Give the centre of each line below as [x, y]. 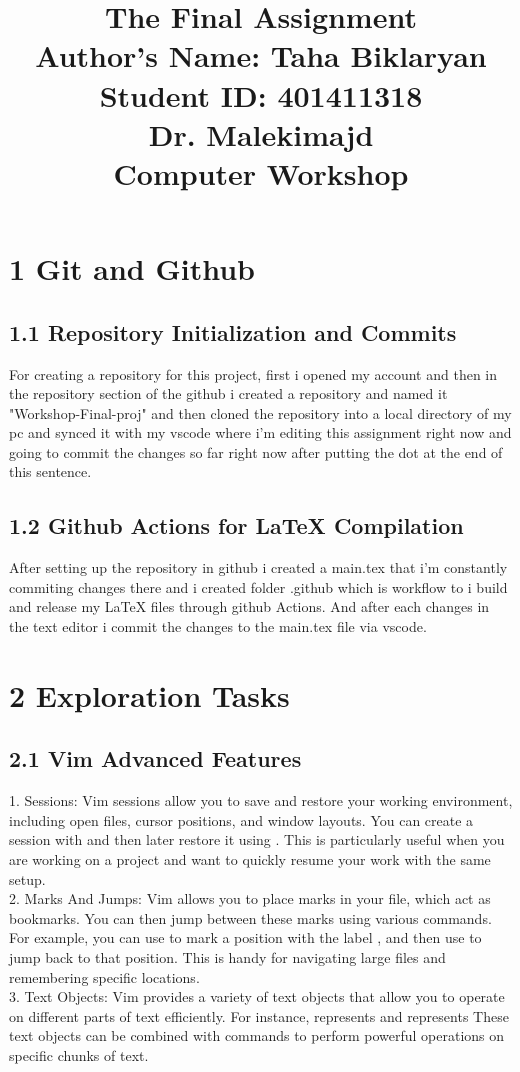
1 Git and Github [132, 268]
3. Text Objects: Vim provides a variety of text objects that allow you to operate [257, 996]
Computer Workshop [261, 172]
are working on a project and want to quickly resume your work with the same [250, 859]
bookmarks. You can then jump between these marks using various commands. [250, 917]
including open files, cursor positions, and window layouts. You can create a [241, 819]
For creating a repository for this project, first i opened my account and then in [253, 373]
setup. [27, 878]
